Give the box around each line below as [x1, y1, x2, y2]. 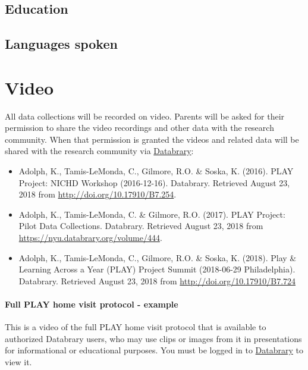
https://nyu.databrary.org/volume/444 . [18, 231, 162, 244]
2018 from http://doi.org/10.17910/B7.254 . [18, 188, 177, 200]
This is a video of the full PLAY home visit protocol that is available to [5, 321, 266, 333]
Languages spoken [5, 35, 118, 53]
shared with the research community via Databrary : [5, 145, 194, 157]
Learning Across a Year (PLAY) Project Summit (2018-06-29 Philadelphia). [18, 263, 296, 275]
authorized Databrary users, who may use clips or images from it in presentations [5, 332, 302, 344]
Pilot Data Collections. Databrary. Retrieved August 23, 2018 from [18, 220, 263, 232]
